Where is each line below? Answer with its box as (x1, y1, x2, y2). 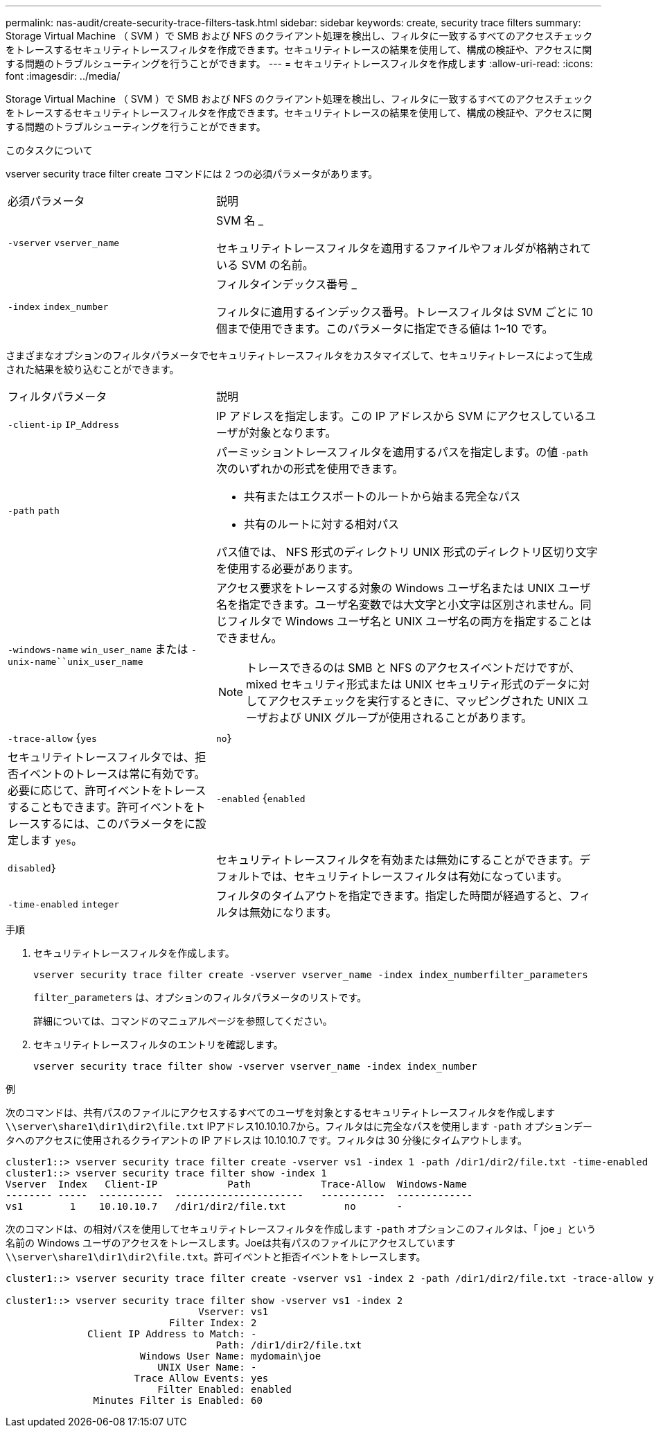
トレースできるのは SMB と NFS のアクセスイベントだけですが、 (245, 661, 581, 675)
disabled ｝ (8, 860, 58, 874)
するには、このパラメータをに (40, 817, 195, 831)
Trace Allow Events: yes (134, 1373, 269, 1384)
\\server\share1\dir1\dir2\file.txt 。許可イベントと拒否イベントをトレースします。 (6, 1251, 426, 1262)
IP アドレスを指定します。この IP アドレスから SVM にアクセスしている (215, 409, 585, 423)
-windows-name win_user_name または (8, 641, 188, 656)
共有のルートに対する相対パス (243, 517, 399, 531)
